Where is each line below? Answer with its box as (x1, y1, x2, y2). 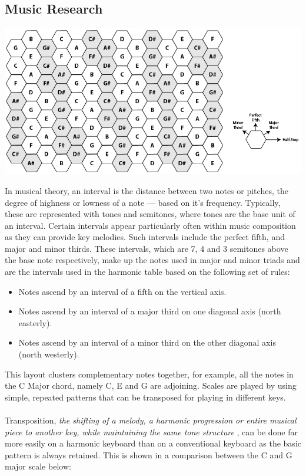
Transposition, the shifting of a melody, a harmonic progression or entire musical (5, 414, 297, 426)
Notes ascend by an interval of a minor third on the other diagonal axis (18, 336, 276, 349)
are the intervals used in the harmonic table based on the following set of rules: (5, 265, 290, 278)
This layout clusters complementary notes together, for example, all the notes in (5, 367, 294, 380)
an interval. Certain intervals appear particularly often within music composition (5, 219, 296, 231)
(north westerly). (18, 348, 79, 360)
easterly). (18, 316, 52, 329)
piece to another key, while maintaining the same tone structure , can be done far (5, 425, 298, 438)
